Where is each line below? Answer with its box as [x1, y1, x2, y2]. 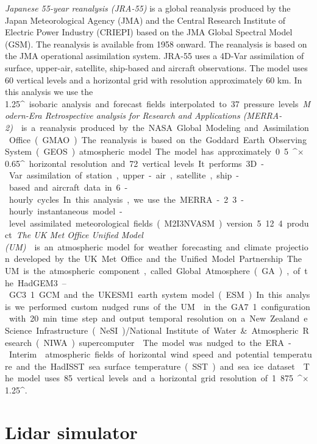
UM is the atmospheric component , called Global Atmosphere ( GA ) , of [5, 264, 301, 277]
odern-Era [5, 109, 42, 122]
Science [5, 324, 32, 337]
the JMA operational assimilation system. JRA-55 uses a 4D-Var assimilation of [5, 49, 304, 62]
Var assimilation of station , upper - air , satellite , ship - [9, 169, 240, 181]
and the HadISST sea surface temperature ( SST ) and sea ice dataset [16, 359, 295, 372]
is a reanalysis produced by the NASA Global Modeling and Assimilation [21, 121, 309, 133]
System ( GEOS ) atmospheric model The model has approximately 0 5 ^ [5, 145, 297, 158]
